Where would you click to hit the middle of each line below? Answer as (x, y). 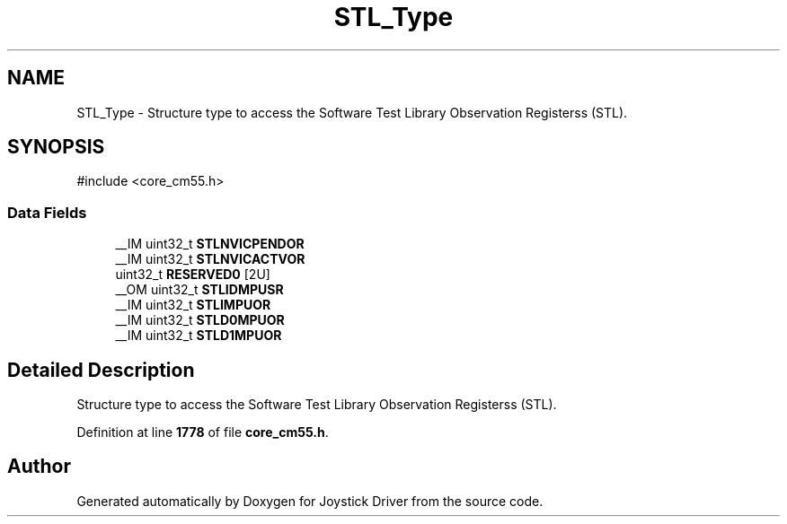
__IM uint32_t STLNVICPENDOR (210, 244)
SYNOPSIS (56, 147)
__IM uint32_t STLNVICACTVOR (210, 259)
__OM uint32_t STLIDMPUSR (199, 290)
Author (39, 467)
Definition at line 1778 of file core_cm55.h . (203, 432)
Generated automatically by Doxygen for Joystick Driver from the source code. (310, 501)
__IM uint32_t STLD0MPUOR (200, 320)
